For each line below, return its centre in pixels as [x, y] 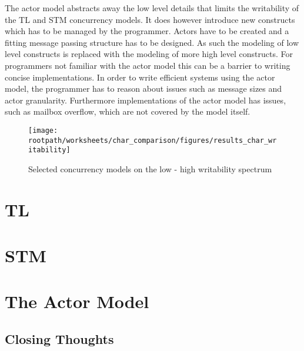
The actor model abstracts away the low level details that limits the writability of [152, 8]
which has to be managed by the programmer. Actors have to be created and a [147, 31]
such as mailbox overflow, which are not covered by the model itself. [128, 111]
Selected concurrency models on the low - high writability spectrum [150, 168]
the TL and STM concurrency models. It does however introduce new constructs [150, 19]
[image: [43, 130]
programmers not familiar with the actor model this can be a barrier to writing [148, 65]
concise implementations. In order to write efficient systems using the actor [140, 77]
